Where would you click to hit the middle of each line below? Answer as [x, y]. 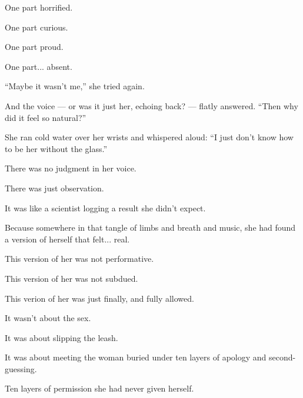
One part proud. [34, 47]
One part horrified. [39, 7]
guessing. [21, 368]
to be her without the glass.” [56, 148]
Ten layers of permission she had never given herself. [99, 388]
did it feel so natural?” [46, 117]
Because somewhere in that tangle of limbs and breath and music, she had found [150, 227]
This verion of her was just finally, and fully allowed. [99, 298]
